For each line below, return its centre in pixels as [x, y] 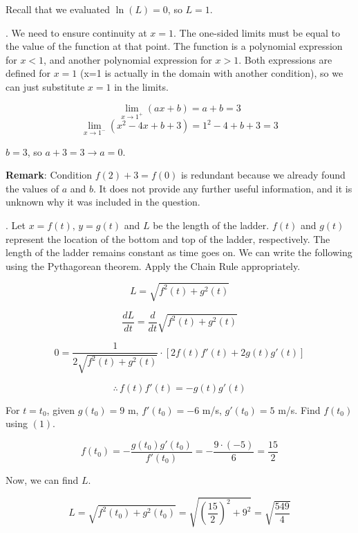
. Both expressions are [285, 59]
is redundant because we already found [263, 175]
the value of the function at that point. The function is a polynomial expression [174, 46]
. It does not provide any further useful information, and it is [223, 188]
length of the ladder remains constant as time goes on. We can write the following [179, 252]
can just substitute [45, 86]
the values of [32, 188]
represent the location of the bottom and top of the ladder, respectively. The [168, 238]
